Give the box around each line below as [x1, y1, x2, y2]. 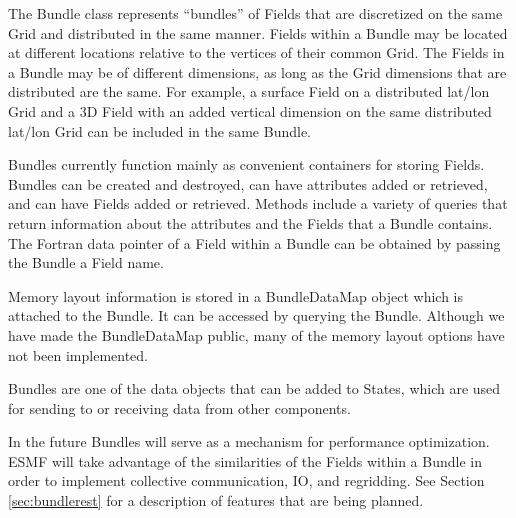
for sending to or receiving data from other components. [8, 397, 351, 418]
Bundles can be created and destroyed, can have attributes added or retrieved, [8, 173, 488, 194]
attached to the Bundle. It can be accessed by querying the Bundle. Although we [8, 305, 505, 326]
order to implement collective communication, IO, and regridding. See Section [8, 470, 485, 491]
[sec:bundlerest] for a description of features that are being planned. [8, 490, 424, 511]
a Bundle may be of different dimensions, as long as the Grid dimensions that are [8, 61, 507, 82]
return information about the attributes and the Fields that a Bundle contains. [8, 212, 493, 233]
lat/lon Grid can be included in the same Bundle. [8, 120, 311, 141]
